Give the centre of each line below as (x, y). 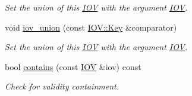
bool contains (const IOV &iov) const (73, 66)
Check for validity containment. (62, 86)
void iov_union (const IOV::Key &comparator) (91, 27)
